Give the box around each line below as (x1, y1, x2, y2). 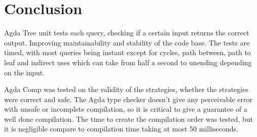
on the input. (4, 67, 45, 77)
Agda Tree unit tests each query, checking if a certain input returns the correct (4, 27, 249, 38)
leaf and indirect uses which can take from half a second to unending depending (4, 57, 252, 67)
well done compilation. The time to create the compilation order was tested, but (4, 113, 253, 124)
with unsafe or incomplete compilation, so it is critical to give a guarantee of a (4, 104, 247, 114)
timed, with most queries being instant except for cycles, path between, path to (4, 47, 251, 58)
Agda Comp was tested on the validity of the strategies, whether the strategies (4, 84, 248, 95)
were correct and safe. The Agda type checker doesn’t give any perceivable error (4, 94, 253, 104)
